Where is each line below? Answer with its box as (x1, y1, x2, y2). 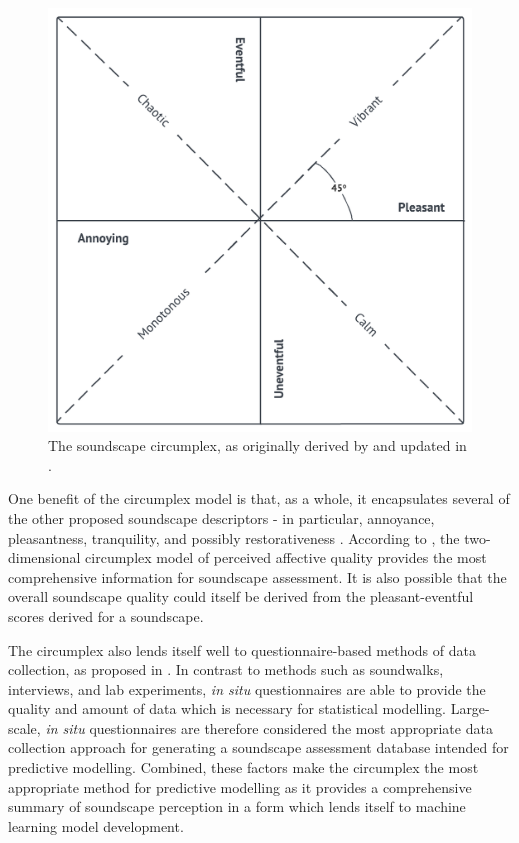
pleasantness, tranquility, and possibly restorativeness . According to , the (8, 527, 460, 548)
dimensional (8, 547, 81, 568)
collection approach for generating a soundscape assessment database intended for (8, 737, 509, 758)
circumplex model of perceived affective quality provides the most (85, 547, 487, 568)
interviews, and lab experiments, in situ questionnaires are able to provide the (8, 678, 486, 699)
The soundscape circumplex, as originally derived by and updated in (48, 435, 467, 456)
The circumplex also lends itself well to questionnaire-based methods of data (8, 639, 476, 660)
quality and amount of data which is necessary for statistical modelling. (8, 698, 446, 719)
